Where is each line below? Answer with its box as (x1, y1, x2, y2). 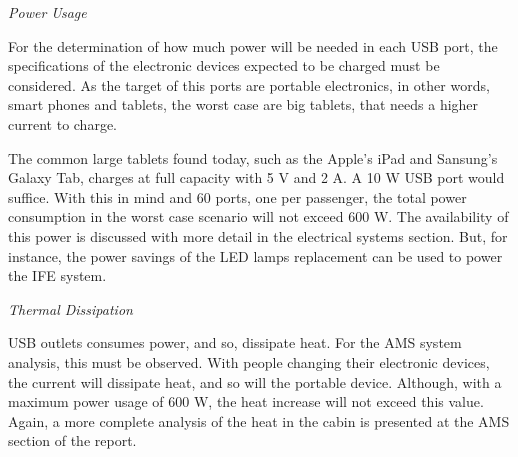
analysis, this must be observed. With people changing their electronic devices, (8, 351, 490, 372)
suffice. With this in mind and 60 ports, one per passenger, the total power (8, 186, 467, 207)
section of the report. (8, 430, 137, 451)
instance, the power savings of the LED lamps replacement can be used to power (8, 245, 503, 266)
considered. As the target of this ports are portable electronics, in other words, (8, 74, 490, 95)
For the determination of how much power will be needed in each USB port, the (8, 35, 498, 56)
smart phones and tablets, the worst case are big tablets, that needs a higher (8, 94, 479, 115)
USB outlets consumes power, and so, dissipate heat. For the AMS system (8, 332, 462, 353)
